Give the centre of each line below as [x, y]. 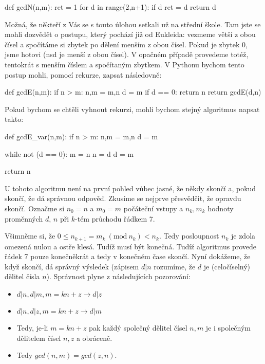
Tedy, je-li [32, 327]
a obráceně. [94, 338]
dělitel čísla [22, 276]
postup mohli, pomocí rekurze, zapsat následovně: [83, 74]
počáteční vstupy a [153, 208]
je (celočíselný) [227, 266]
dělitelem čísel [39, 338]
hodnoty [221, 208]
